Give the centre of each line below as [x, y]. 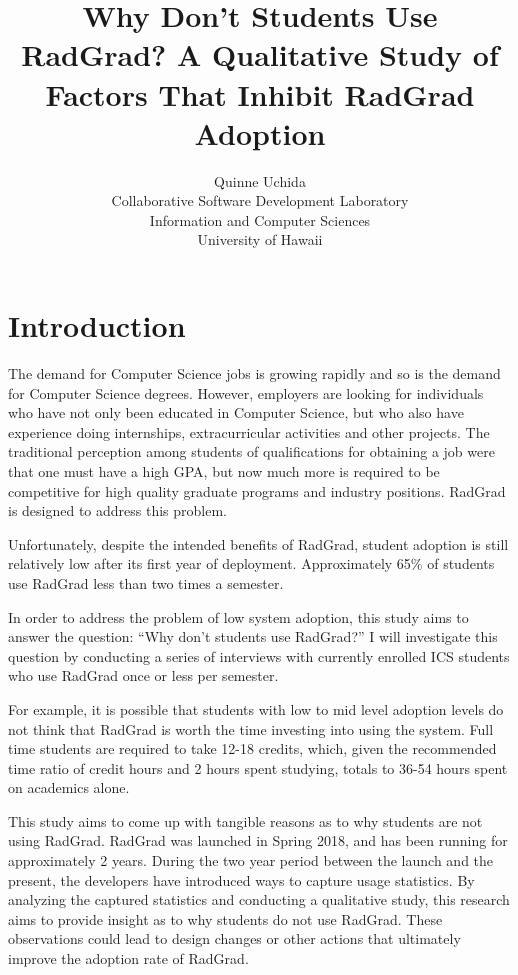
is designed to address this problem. [118, 510]
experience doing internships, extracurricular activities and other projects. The [249, 431]
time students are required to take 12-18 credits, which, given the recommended [252, 748]
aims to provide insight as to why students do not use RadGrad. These [225, 918]
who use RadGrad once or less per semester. [143, 675]
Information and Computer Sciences [260, 219]
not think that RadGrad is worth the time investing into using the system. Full [251, 728]
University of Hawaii [260, 239]
